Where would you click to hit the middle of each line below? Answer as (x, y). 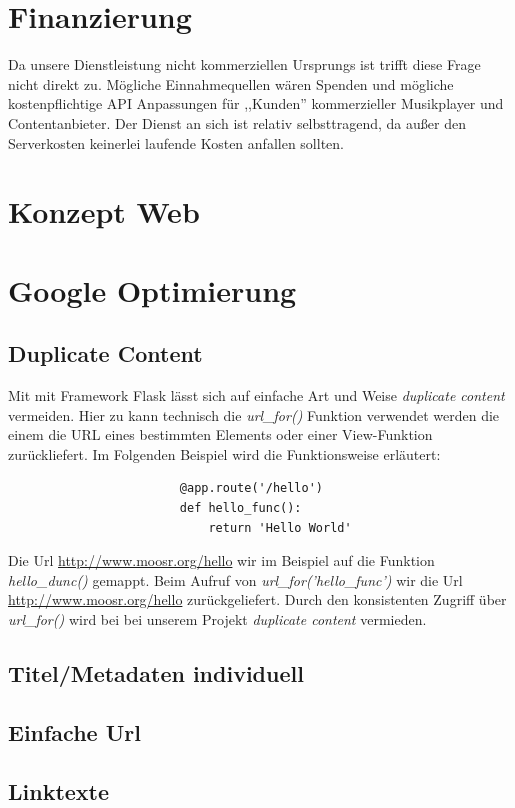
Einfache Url (74, 731)
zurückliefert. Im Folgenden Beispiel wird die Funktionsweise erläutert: (224, 453)
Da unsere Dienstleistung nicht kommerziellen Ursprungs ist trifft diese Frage (244, 64)
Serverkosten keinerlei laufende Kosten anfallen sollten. (176, 142)
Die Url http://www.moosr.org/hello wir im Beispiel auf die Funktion (221, 560)
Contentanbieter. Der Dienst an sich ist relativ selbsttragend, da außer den (237, 122)
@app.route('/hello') (251, 488)
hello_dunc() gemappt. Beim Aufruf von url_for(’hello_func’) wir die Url (235, 579)
